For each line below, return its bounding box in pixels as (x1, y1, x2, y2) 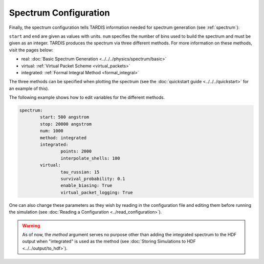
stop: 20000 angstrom (40, 121, 92, 127)
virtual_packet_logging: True (60, 190, 133, 195)
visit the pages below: (9, 47, 53, 53)
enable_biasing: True (60, 183, 112, 188)
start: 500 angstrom (40, 114, 89, 120)
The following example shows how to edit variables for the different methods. (9, 94, 165, 100)
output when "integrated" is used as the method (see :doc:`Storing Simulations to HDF (22, 239, 196, 244)
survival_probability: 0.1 (60, 176, 126, 181)
